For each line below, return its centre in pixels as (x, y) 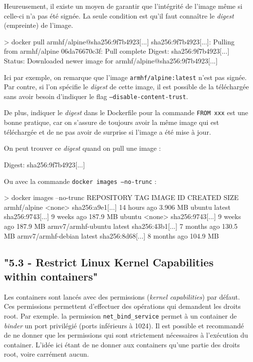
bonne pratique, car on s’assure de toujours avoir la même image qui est (112, 122)
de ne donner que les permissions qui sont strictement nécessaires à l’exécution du (126, 335)
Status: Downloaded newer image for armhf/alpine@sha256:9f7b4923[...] (111, 60)
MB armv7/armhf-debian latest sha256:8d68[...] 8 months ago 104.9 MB (111, 235)
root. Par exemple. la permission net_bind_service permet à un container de (120, 315)
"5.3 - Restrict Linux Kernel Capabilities (109, 262)
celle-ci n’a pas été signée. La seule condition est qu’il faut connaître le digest (119, 15)
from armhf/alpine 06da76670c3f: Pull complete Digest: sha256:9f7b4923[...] (117, 51)
